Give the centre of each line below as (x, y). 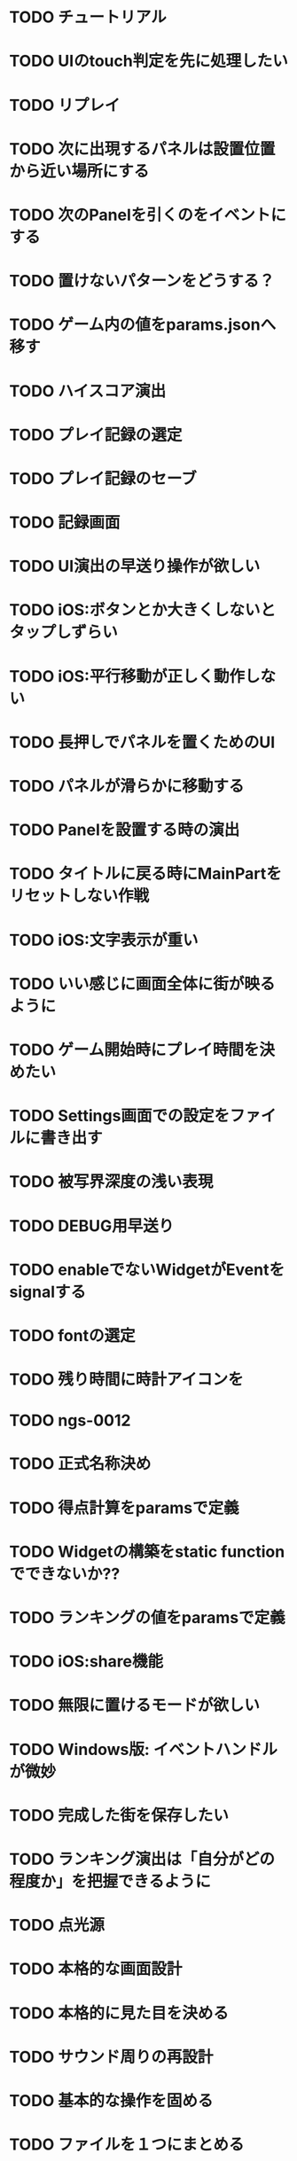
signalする (48, 1292)
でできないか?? (65, 1574)
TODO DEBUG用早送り (92, 1225)
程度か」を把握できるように (110, 1881)
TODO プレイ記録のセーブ (103, 478)
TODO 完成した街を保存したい (119, 1815)
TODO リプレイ (65, 105)
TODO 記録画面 (65, 523)
